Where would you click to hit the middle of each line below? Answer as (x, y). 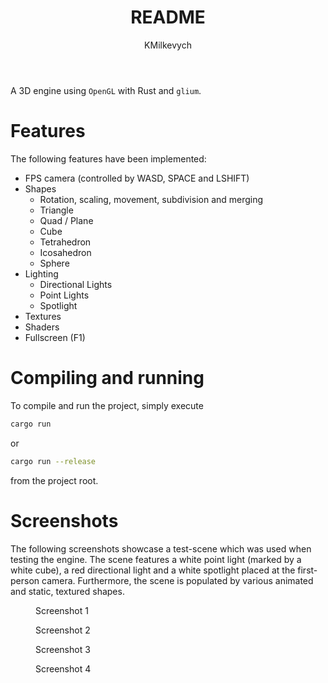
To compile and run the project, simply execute (107, 405)
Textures (43, 316)
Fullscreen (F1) (55, 337)
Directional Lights (76, 284)
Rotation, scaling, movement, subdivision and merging (151, 199)
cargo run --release (53, 461)
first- (307, 570)
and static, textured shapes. (67, 591)
